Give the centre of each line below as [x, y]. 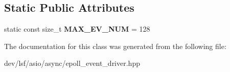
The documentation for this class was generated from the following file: [115, 46]
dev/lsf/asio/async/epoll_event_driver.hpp [72, 63]
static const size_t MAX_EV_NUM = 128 [77, 29]
